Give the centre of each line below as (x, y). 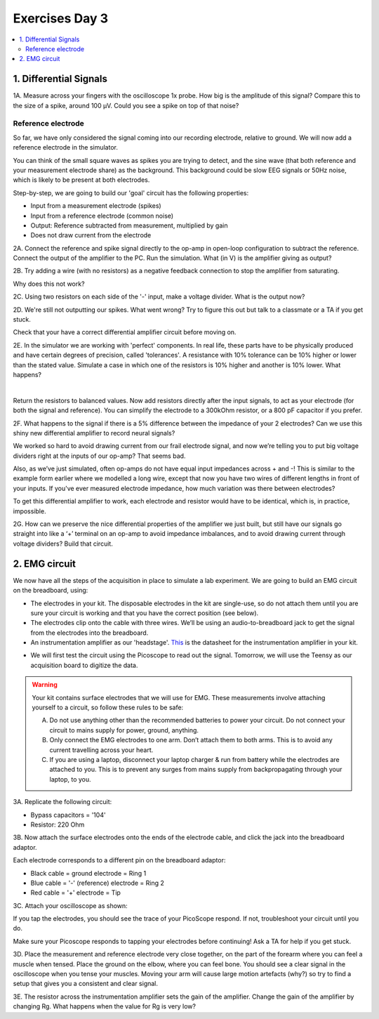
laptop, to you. (70, 779)
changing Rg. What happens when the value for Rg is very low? (105, 1006)
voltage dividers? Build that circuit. (63, 544)
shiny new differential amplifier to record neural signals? (94, 433)
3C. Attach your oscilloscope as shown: (70, 905)
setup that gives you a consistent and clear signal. (85, 984)
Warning (45, 685)
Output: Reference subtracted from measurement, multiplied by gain (129, 225)
